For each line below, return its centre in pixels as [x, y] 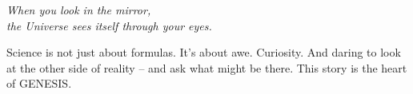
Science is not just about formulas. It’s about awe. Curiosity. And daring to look [204, 52]
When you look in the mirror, [79, 10]
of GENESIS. [39, 83]
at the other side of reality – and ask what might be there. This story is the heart [207, 67]
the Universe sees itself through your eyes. [109, 25]
